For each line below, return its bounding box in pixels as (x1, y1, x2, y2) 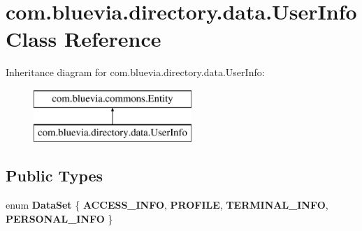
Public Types (6, 165, 103, 186)
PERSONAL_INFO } (6, 211, 113, 225)
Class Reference (6, 24, 161, 53)
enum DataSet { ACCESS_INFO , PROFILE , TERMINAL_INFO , (6, 198, 328, 212)
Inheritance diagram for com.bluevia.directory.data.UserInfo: (6, 65, 265, 80)
